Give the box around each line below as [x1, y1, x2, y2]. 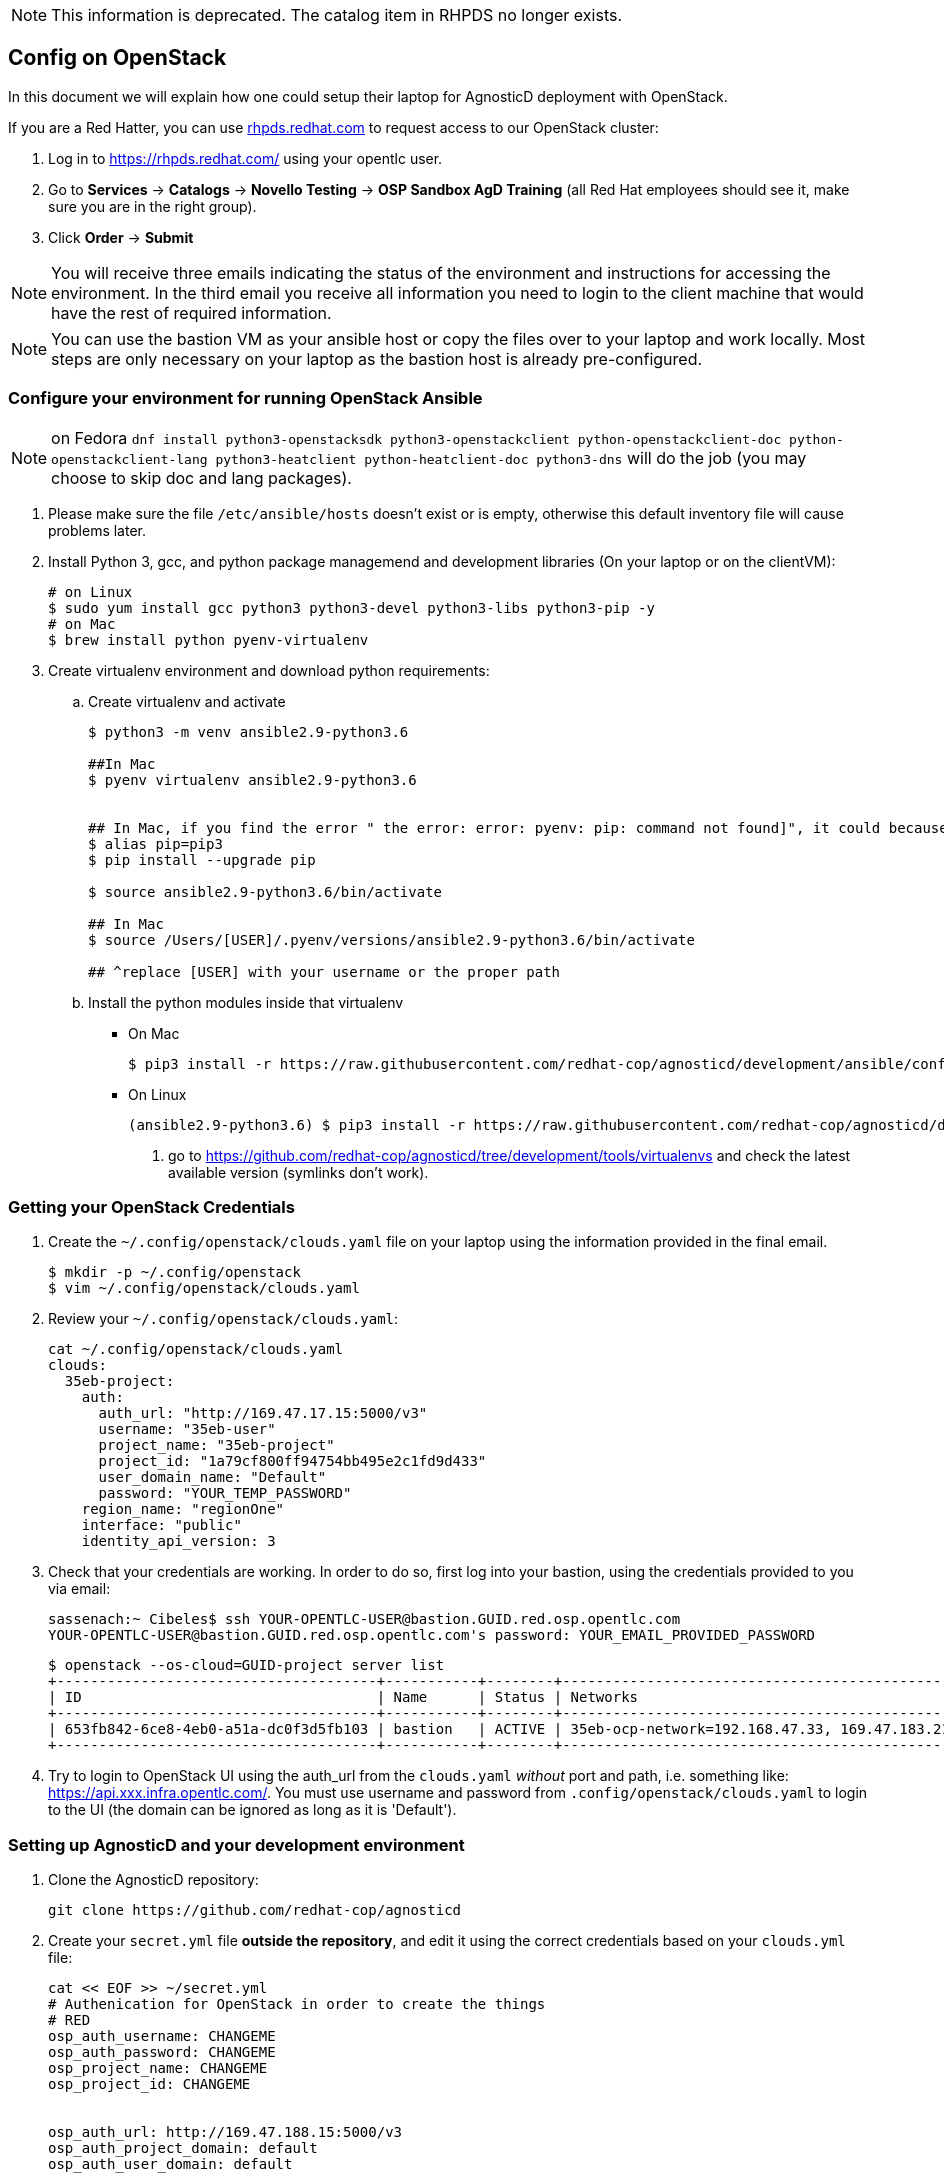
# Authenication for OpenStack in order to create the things [48, 1996, 546, 2013]
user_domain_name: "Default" [98, 1469, 327, 1486]
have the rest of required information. [51, 302, 332, 323]
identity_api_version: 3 [81, 1533, 276, 1550]
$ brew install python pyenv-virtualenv [48, 631, 369, 648]
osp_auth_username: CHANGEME [48, 2028, 276, 2045]
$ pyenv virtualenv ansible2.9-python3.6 [88, 771, 417, 788]
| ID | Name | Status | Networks [48, 1689, 639, 1706]
